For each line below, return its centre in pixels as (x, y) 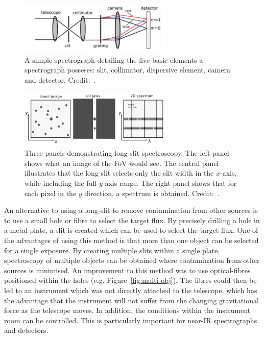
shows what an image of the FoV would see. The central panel (122, 163)
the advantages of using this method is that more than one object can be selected (131, 240)
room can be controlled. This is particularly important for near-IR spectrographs (131, 320)
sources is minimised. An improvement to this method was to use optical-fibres (127, 270)
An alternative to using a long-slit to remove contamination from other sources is (131, 210)
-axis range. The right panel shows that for (170, 183)
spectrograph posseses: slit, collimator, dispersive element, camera (127, 70)
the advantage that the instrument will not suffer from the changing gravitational (131, 300)
